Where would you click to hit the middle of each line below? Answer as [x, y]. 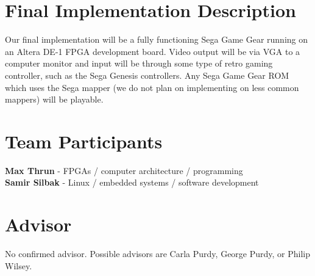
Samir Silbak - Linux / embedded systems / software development [132, 182]
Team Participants [84, 141]
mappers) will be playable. [54, 99]
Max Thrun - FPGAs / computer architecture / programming [124, 170]
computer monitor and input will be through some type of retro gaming [139, 63]
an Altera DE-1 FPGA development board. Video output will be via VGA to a [153, 51]
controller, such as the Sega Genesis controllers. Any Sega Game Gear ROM [147, 75]
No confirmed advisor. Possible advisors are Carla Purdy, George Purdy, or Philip [158, 254]
